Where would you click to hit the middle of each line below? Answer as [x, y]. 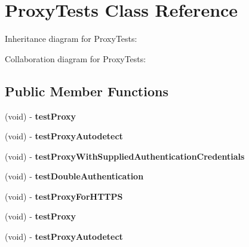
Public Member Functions [87, 91]
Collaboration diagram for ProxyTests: [76, 58]
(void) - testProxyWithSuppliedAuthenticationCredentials [125, 156]
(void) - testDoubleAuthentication [74, 176]
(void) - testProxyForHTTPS [64, 196]
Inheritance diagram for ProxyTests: [71, 39]
